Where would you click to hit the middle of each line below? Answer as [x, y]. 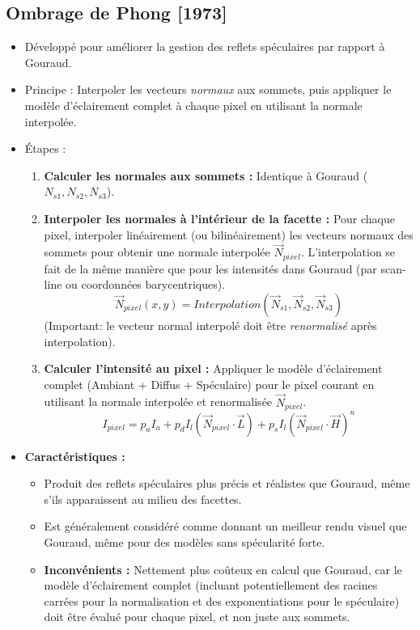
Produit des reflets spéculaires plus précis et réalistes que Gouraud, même [227, 483]
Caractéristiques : [75, 456]
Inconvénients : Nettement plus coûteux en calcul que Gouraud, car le [223, 569]
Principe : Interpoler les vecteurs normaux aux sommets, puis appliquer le [208, 89]
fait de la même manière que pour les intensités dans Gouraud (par [210, 268]
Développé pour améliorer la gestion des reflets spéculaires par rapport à [205, 47]
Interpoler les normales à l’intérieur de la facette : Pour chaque [219, 218]
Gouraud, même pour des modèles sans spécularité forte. [185, 541]
